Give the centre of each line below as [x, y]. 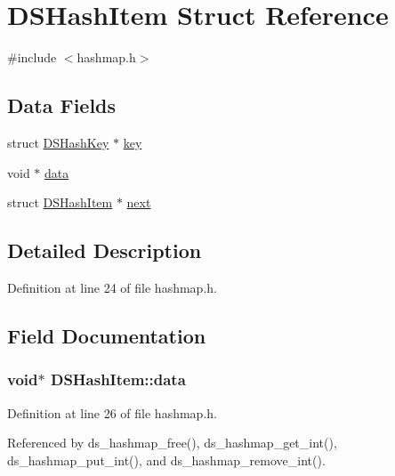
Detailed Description [105, 250]
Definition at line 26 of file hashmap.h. [112, 412]
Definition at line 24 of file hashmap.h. [112, 287]
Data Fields [62, 105]
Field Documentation [107, 335]
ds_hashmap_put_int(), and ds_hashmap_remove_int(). [166, 460]
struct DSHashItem [60, 202]
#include [32, 57]
